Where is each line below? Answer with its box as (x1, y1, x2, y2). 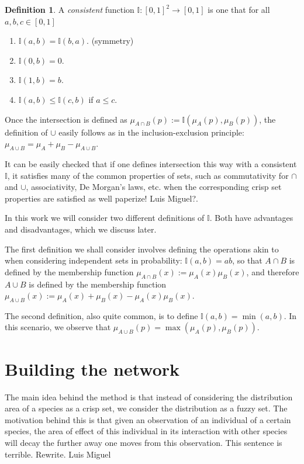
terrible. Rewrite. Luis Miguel (5, 448, 111, 460)
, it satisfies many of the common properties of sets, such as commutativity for (7, 169, 289, 181)
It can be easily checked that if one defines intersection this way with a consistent (5, 157, 297, 169)
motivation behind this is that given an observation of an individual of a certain (5, 413, 291, 425)
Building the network (5, 356, 180, 380)
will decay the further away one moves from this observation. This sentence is (5, 436, 282, 448)
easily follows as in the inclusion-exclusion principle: (58, 126, 244, 138)
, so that (232, 254, 262, 266)
